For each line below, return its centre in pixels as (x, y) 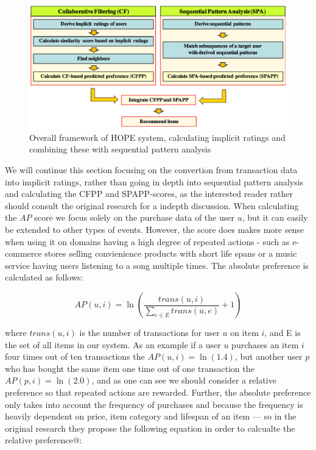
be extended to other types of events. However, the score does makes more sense (154, 230)
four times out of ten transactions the (75, 356)
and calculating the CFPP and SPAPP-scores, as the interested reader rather (149, 194)
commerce (23, 253)
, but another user (269, 356)
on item (244, 333)
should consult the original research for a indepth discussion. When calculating (152, 205)
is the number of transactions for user (149, 333)
